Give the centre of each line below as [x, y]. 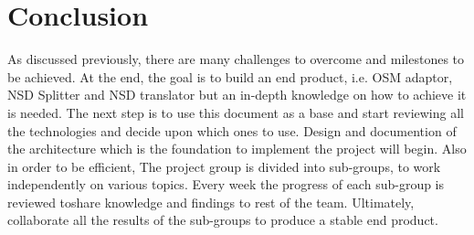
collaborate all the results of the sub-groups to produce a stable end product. [223, 220]
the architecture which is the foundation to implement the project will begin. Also [237, 149]
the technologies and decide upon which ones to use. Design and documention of [232, 130]
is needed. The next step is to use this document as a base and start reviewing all [236, 112]
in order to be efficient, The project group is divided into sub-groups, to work [224, 166]
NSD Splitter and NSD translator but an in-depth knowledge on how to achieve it [237, 95]
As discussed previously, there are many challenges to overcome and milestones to [236, 59]
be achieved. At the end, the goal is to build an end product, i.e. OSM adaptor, [230, 76]
